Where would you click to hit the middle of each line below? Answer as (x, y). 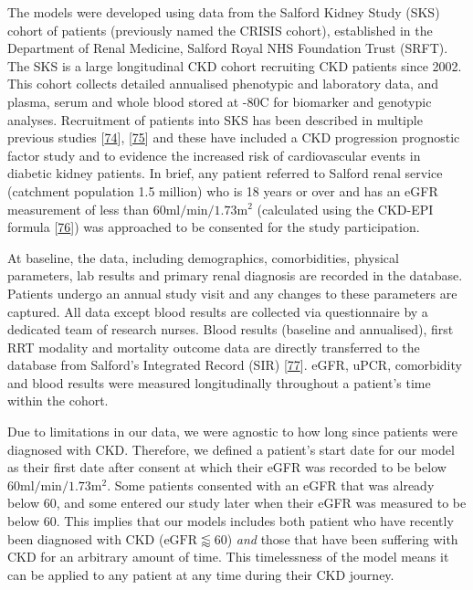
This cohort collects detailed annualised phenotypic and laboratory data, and (223, 84)
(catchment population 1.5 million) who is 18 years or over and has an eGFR (223, 190)
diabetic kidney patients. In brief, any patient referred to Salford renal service (225, 173)
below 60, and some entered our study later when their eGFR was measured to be (237, 503)
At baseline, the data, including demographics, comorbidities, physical (203, 257)
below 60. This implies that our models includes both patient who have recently (231, 521)
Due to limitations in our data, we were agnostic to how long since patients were (232, 432)
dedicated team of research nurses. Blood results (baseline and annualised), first (231, 329)
